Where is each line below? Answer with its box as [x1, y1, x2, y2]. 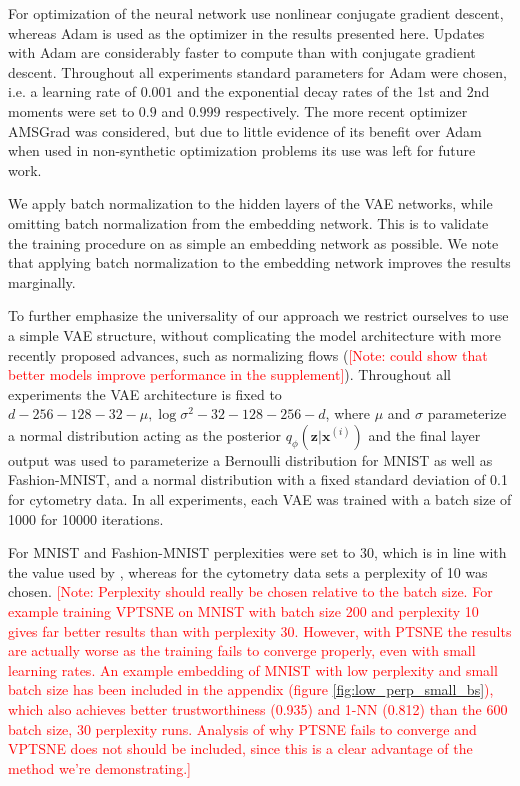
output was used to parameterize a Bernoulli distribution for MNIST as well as [8, 449, 493, 470]
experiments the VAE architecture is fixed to [8, 383, 282, 404]
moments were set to [8, 100, 135, 121]
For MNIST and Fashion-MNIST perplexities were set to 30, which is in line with [8, 542, 507, 563]
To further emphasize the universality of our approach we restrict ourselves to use [8, 305, 509, 326]
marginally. [8, 271, 76, 292]
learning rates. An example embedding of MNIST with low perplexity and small [8, 659, 498, 680]
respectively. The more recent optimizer [225, 100, 468, 121]
